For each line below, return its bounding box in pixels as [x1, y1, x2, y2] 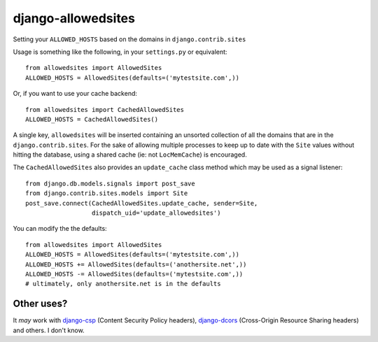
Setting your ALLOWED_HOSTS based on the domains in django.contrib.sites [13, 35, 246, 43]
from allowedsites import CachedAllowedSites [25, 106, 185, 113]
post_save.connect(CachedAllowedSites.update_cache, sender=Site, [25, 199, 258, 207]
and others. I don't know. [13, 326, 85, 334]
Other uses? [13, 298, 68, 310]
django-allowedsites [13, 10, 136, 26]
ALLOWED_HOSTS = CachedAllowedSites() [25, 115, 159, 123]
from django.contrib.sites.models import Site [25, 190, 188, 197]
